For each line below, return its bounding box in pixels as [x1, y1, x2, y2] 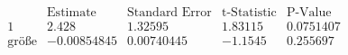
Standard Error [127, 6, 212, 20]
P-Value [286, 6, 332, 20]
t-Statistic [221, 6, 277, 20]
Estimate [47, 6, 96, 20]
